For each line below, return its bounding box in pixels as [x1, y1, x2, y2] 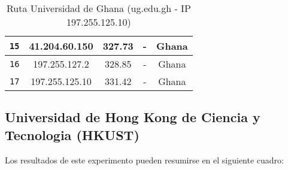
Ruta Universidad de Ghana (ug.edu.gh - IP [6, 1, 191, 15]
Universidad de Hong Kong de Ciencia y [5, 108, 260, 126]
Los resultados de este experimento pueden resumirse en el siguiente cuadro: [5, 153, 284, 166]
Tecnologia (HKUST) [5, 125, 140, 144]
